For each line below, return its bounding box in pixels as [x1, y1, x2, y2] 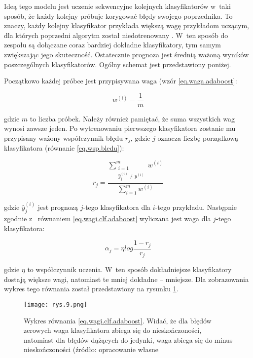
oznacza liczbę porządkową [157, 133, 238, 143]
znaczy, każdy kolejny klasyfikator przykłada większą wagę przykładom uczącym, [4, 20, 249, 31]
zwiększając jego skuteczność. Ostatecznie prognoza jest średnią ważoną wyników [4, 49, 249, 59]
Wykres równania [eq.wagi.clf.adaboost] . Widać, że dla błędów [24, 315, 212, 325]
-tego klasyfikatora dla [83, 202, 151, 212]
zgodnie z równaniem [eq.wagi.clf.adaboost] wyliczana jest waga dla [4, 213, 211, 224]
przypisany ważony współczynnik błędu [4, 133, 123, 143]
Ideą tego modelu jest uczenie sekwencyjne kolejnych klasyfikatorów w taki [4, 1, 231, 11]
